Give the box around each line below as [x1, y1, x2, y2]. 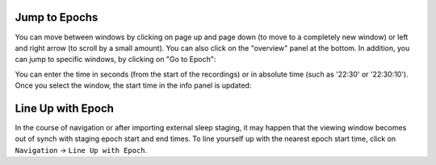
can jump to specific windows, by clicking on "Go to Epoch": [15, 55, 216, 64]
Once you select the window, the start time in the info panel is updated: [15, 80, 252, 90]
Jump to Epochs [15, 10, 99, 24]
